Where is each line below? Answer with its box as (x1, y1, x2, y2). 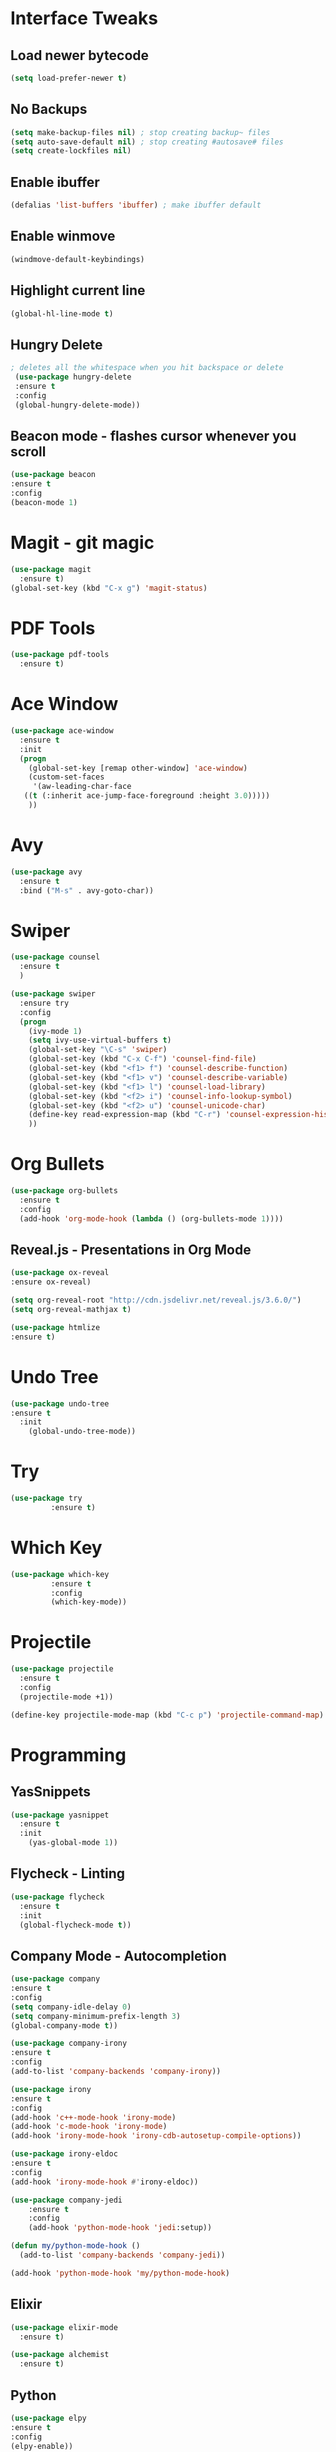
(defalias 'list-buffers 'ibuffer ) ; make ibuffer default (10, 200, 262, 211)
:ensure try (19, 998, 70, 1008)
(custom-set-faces (28, 772, 105, 782)
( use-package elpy (10, 2413, 87, 2423)
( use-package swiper (10, 989, 97, 999)
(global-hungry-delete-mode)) (14, 400, 141, 410)
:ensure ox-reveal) (10, 1277, 92, 1287)
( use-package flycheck (10, 1892, 105, 1902)
